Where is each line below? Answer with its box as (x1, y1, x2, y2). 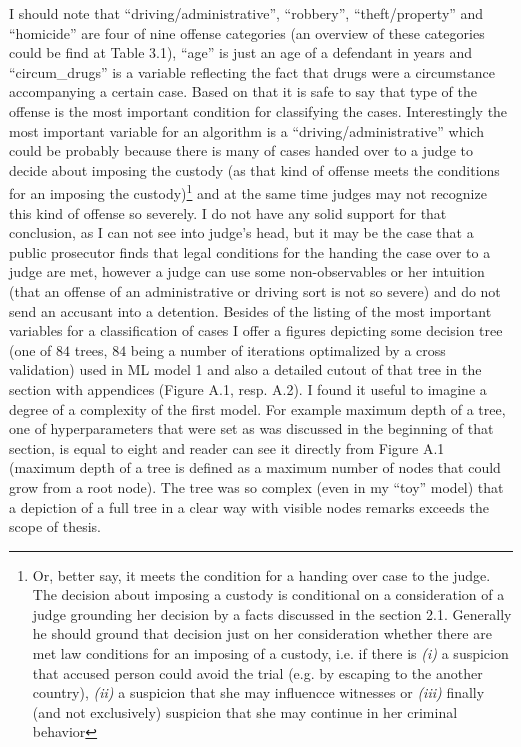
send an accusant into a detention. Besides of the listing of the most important (9, 300, 492, 321)
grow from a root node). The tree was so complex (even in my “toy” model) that (9, 476, 504, 497)
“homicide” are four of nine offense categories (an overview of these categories (9, 22, 485, 43)
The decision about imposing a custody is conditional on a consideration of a (32, 584, 505, 605)
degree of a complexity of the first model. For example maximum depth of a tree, (9, 398, 506, 419)
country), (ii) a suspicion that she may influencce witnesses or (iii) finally (32, 682, 485, 703)
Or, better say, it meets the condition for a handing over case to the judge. (32, 564, 491, 585)
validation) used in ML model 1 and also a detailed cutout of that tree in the (9, 359, 482, 380)
